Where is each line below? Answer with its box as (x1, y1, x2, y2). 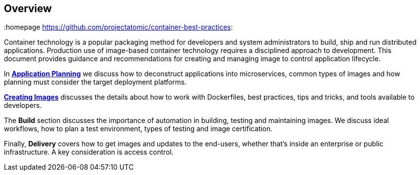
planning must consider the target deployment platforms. (4, 78, 187, 87)
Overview (4, 2, 52, 15)
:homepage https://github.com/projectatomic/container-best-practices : (4, 23, 233, 32)
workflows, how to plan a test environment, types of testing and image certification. (4, 124, 273, 133)
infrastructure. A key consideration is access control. (4, 148, 174, 157)
